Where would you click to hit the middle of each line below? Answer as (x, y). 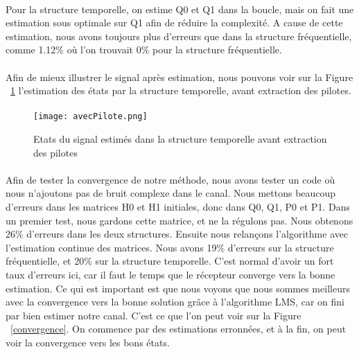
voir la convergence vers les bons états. (88, 342)
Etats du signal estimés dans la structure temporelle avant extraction (180, 139)
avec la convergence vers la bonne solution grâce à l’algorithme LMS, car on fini (175, 302)
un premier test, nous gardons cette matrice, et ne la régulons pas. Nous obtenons (179, 220)
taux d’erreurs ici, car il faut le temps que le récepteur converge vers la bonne (170, 274)
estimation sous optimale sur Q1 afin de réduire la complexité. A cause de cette (174, 23)
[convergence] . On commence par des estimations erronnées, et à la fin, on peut (178, 329)
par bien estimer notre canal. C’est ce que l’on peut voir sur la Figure (154, 315)
